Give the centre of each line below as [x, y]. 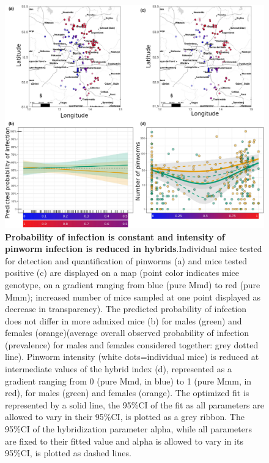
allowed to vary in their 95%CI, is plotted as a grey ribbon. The [125, 417]
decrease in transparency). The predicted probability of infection [126, 309]
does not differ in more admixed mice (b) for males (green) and [123, 320]
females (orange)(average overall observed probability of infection [127, 333]
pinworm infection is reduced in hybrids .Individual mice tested [134, 249]
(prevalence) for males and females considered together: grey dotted [132, 344]
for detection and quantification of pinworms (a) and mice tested [126, 260]
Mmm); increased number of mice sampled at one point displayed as [133, 297]
